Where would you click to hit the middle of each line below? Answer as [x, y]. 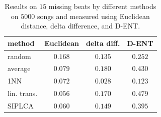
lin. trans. [23, 93]
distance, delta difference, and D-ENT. [80, 26]
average [19, 68]
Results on [21, 6]
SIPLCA [21, 105]
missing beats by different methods [102, 6]
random [19, 56]
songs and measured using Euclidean [93, 16]
